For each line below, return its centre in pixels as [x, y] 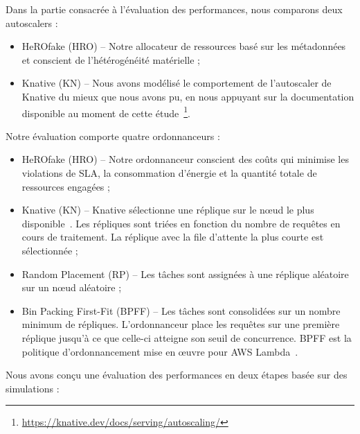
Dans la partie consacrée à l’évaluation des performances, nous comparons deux [174, 9]
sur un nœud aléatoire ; [72, 287]
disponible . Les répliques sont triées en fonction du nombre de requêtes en [181, 223]
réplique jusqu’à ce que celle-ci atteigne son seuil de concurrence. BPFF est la [187, 337]
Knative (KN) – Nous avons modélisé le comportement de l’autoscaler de [177, 83]
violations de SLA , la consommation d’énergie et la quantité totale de [169, 173]
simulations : [33, 388]
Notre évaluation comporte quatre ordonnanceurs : [113, 136]
